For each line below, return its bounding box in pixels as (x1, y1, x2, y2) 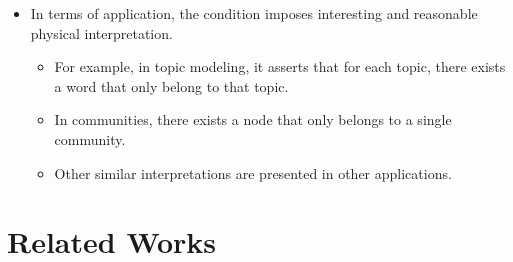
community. (54, 128, 126, 149)
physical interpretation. (30, 22, 173, 43)
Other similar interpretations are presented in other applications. (54, 162, 452, 183)
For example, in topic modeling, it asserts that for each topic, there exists (54, 56, 506, 77)
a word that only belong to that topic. (54, 75, 289, 96)
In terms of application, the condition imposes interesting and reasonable (30, 3, 478, 23)
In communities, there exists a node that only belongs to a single (54, 109, 452, 130)
